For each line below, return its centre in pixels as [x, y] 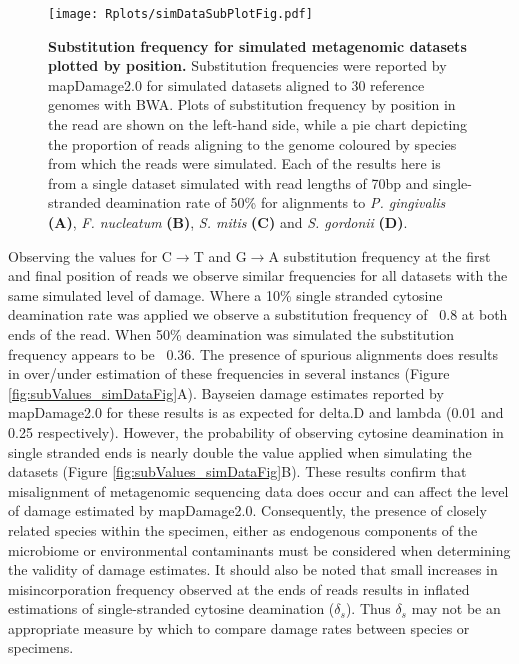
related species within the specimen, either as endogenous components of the [243, 529]
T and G [220, 255]
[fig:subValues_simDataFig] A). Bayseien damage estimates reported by [226, 392]
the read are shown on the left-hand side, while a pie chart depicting [258, 124]
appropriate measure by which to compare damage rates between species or [239, 627]
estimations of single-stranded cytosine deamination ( [171, 608]
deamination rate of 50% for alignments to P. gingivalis [275, 202]
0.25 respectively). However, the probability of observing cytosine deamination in [256, 431]
